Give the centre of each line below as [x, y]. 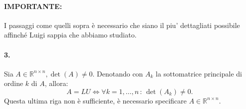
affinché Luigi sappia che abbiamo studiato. [70, 35]
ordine [14, 83]
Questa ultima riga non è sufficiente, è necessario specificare [96, 100]
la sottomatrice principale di [199, 73]
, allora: [56, 83]
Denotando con [120, 73]
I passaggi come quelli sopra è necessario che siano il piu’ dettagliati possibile [122, 25]
